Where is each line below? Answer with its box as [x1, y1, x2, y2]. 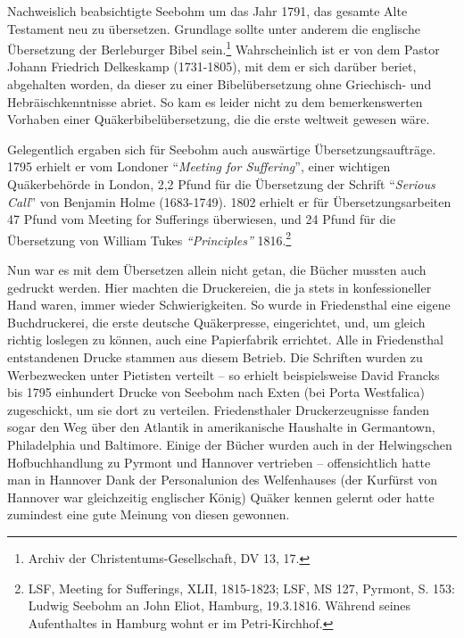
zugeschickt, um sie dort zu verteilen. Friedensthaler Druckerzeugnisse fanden [7, 400, 430, 418]
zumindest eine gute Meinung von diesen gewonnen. [7, 505, 290, 524]
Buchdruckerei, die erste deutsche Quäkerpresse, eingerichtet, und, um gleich [7, 312, 426, 331]
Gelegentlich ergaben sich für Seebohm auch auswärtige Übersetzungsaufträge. [7, 139, 436, 158]
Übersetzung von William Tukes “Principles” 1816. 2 [7, 228, 292, 249]
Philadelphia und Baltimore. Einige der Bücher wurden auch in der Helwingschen [7, 435, 452, 453]
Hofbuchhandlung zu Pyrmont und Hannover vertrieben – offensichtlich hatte [7, 452, 431, 471]
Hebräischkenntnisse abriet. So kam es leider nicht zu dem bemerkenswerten [7, 92, 423, 111]
